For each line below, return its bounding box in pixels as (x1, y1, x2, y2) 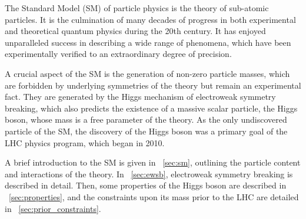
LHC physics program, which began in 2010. (5, 136, 165, 149)
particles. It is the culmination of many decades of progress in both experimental (5, 13, 296, 25)
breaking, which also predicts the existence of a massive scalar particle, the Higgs (5, 102, 298, 114)
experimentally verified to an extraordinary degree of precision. (5, 48, 232, 60)
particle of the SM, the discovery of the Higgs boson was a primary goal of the (5, 124, 288, 137)
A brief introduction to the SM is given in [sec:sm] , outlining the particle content (5, 156, 301, 169)
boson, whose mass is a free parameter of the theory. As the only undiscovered (5, 113, 287, 126)
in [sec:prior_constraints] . (5, 202, 101, 214)
